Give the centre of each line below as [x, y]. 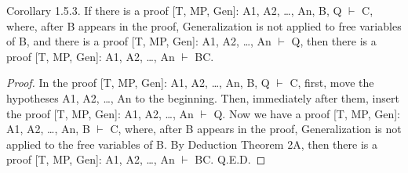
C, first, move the [332, 83]
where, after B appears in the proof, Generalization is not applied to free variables [204, 25]
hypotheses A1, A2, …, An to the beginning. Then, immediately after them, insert [203, 97]
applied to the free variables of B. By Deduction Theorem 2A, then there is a [192, 144]
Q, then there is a [334, 41]
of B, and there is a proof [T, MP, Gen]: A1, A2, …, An [139, 41]
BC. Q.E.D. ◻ [230, 159]
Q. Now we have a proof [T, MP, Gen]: [307, 113]
